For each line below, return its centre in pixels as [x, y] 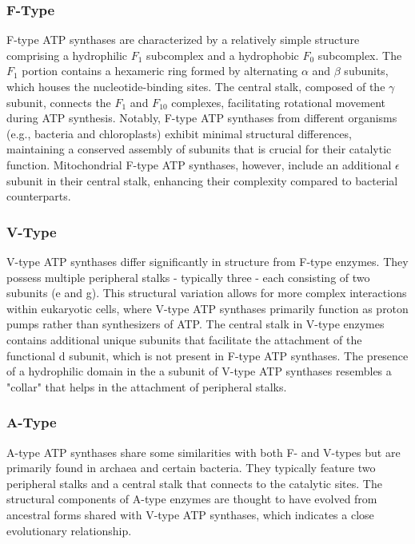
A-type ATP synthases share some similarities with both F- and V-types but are [204, 452]
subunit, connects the [59, 102]
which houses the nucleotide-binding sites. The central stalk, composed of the [196, 86]
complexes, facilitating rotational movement [279, 102]
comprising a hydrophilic [67, 55]
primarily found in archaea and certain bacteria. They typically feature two [191, 468]
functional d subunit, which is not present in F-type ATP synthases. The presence [207, 355]
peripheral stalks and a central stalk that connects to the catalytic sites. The [194, 483]
